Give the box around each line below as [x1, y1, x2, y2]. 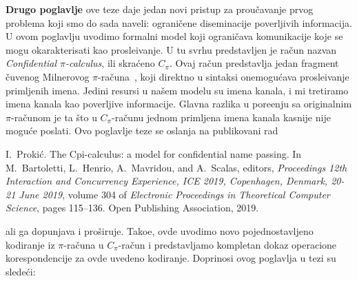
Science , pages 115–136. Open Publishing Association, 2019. [6, 200, 259, 215]
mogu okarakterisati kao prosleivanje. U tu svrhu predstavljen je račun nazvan [6, 42, 337, 56]
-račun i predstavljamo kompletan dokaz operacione [118, 237, 337, 251]
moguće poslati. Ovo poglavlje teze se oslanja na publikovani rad [6, 123, 278, 138]
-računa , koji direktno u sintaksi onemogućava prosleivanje [98, 69, 349, 83]
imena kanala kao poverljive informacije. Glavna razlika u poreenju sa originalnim [6, 96, 352, 111]
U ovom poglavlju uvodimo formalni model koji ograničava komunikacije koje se [6, 29, 343, 43]
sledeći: [6, 264, 36, 278]
